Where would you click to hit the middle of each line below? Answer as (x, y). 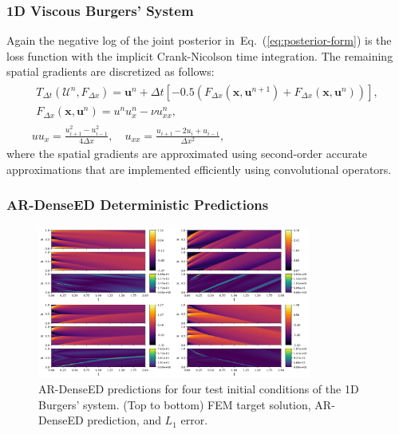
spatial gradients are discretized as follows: (111, 71)
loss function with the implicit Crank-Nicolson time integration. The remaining (200, 55)
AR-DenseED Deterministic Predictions (138, 205)
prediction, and (124, 420)
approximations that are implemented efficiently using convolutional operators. (199, 169)
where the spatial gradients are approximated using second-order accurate (187, 154)
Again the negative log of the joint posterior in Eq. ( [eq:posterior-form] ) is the (199, 40)
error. (194, 420)
